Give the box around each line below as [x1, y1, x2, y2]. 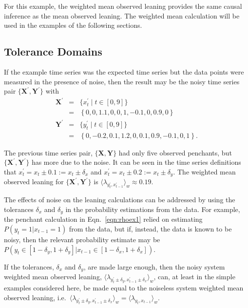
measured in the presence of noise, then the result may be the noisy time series [4, 76, 240, 86]
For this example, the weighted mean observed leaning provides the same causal [4, 1, 242, 11]
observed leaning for [4, 176, 64, 187]
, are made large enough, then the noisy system [83, 261, 225, 271]
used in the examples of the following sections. [4, 20, 142, 30]
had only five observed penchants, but [118, 147, 232, 157]
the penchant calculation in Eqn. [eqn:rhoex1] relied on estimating [4, 214, 203, 224]
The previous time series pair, [4, 147, 93, 157]
